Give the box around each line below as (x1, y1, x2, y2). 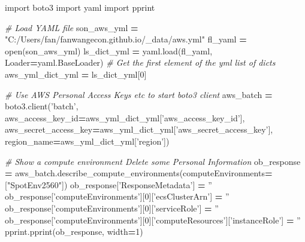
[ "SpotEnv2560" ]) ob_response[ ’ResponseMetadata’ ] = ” (5, 178, 212, 191)
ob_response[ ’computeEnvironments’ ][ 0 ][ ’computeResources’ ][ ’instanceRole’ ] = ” (5, 213, 301, 226)
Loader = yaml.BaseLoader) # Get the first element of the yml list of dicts (5, 56, 276, 69)
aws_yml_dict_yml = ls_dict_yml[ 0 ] (5, 68, 147, 80)
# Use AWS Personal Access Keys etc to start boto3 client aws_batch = (5, 88, 273, 100)
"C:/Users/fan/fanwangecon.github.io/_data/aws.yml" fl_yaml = (5, 33, 247, 45)
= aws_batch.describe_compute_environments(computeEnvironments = (5, 167, 273, 179)
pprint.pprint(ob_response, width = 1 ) (5, 225, 143, 238)
